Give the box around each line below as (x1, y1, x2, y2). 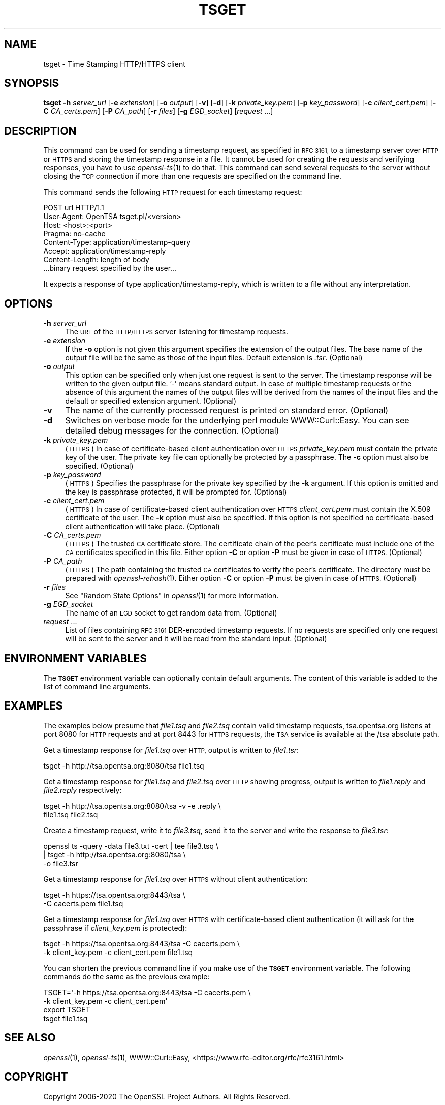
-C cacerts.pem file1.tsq (43, 899, 123, 908)
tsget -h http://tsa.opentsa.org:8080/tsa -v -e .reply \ (43, 801, 221, 810)
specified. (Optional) (65, 462, 134, 471)
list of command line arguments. (43, 682, 151, 691)
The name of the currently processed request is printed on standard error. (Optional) (65, 405, 389, 416)
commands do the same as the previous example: (43, 972, 210, 981)
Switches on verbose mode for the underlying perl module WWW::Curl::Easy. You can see (65, 415, 409, 426)
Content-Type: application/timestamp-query (43, 238, 191, 247)
